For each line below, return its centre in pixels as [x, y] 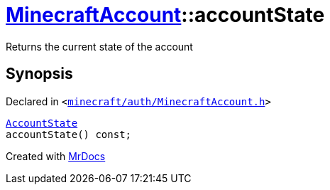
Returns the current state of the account [99, 46]
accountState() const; [69, 134]
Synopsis [39, 74]
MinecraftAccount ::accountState [165, 15]
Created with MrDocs [56, 156]
